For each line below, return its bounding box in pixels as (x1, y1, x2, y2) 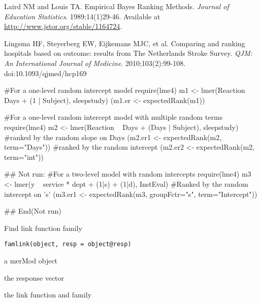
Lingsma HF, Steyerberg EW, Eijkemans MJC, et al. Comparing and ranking (4, 38, 245, 48)
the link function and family (4, 289, 91, 300)
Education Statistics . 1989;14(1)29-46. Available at (4, 11, 160, 21)
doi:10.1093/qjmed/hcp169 (4, 68, 87, 78)
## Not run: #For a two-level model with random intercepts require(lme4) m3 (4, 169, 251, 179)
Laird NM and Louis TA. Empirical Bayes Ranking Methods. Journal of (4, 1, 229, 11)
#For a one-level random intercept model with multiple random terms (4, 112, 223, 122)
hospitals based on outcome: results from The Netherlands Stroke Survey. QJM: (4, 48, 253, 58)
